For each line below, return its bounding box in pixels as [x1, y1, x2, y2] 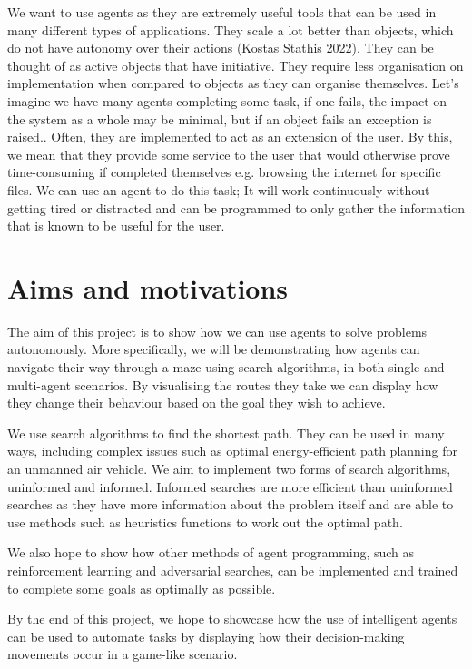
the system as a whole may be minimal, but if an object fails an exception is [7, 109, 432, 128]
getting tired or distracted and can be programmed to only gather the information [7, 198, 465, 217]
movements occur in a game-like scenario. [7, 644, 238, 664]
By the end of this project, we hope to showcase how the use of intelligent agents [7, 609, 457, 628]
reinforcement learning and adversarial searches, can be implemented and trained [7, 560, 458, 579]
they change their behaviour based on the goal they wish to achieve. [7, 393, 386, 412]
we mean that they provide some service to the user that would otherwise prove [7, 144, 450, 163]
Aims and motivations [7, 269, 289, 306]
